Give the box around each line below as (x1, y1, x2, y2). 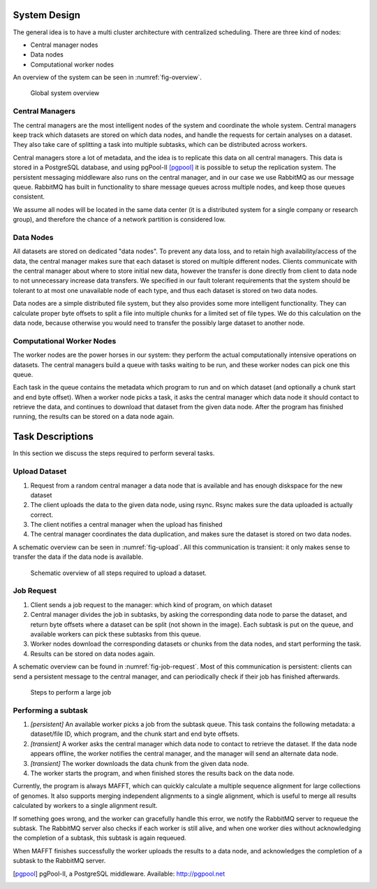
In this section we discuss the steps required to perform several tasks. (13, 449, 215, 457)
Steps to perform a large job (30, 688, 112, 696)
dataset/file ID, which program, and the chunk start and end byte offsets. (30, 730, 240, 738)
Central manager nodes (30, 41, 98, 49)
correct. (30, 511, 54, 519)
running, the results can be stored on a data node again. (13, 413, 175, 421)
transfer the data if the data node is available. (13, 553, 143, 561)
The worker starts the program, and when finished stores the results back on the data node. (30, 769, 295, 778)
